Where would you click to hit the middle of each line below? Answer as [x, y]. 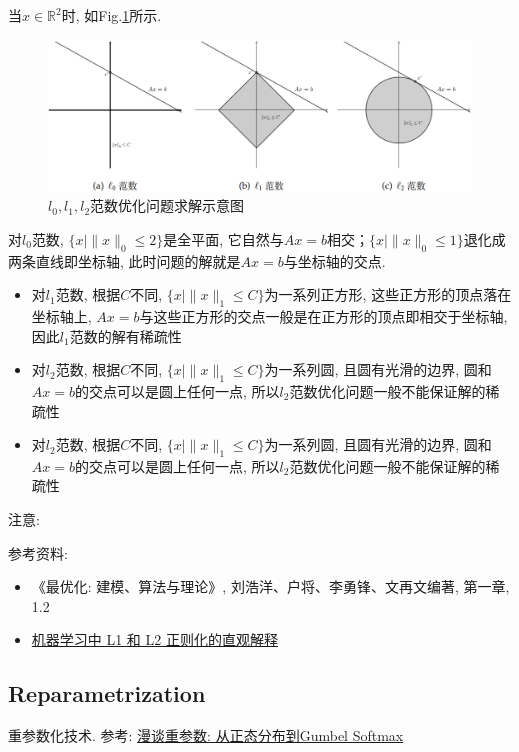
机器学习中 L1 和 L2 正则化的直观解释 [154, 639]
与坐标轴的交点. [334, 260]
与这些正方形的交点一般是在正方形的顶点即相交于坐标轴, [323, 315]
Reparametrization [107, 693]
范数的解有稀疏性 [125, 335]
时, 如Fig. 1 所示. [111, 15]
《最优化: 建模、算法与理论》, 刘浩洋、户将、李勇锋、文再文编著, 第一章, [270, 586]
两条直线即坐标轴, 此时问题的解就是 [124, 260]
